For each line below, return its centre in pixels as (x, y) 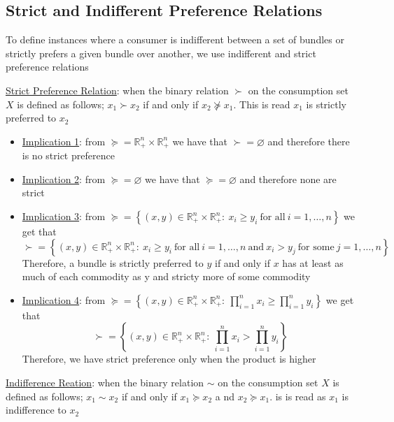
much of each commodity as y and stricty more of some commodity (166, 276)
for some (316, 247)
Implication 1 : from (64, 141)
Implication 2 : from (64, 179)
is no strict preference (68, 155)
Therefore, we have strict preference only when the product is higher (169, 359)
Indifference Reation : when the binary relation (105, 382)
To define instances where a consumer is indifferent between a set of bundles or (175, 39)
